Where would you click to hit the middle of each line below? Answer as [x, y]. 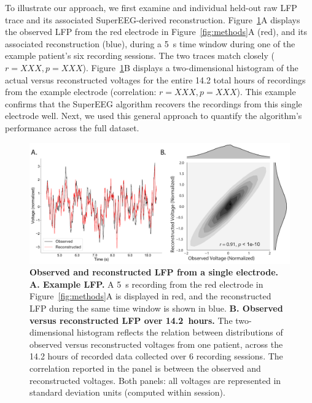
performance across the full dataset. [72, 127]
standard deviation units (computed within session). [127, 392]
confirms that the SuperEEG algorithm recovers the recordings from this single [154, 103]
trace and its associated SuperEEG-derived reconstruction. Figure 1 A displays [153, 19]
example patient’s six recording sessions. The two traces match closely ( [140, 56]
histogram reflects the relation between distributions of [180, 332]
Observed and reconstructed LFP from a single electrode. [154, 272]
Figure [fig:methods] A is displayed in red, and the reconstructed [150, 296]
